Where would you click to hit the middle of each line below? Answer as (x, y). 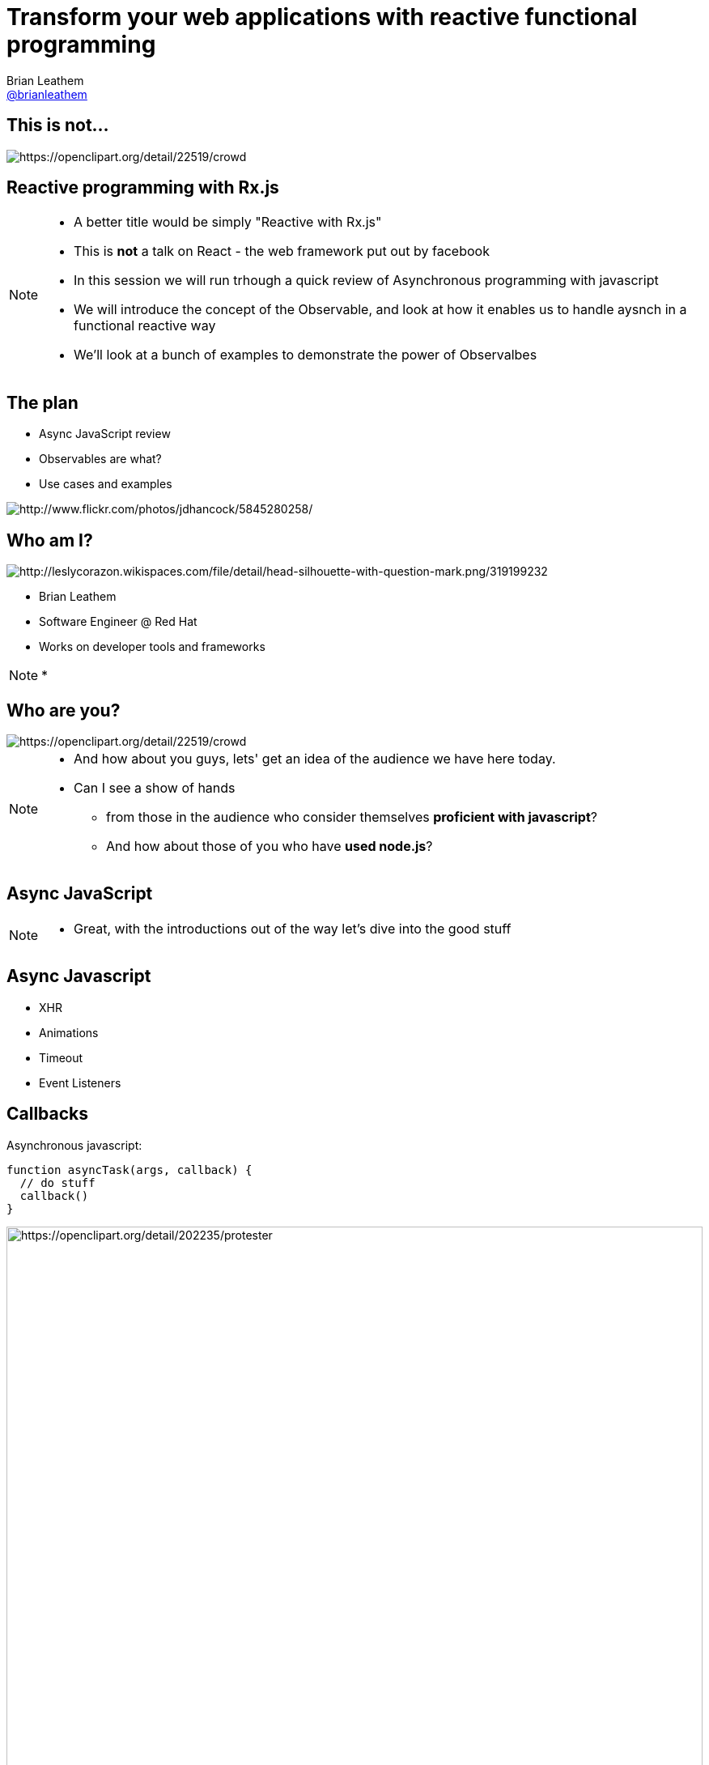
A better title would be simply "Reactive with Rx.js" (228, 222)
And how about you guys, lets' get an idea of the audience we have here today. (315, 758)
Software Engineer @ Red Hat (118, 622)
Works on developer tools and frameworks (152, 647)
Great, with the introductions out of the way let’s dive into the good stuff (293, 928)
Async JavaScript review (105, 434)
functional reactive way (145, 326)
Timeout (61, 1057)
